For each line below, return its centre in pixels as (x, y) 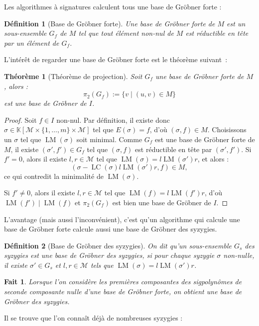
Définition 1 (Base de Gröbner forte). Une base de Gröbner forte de (110, 23)
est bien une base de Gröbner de (162, 202)
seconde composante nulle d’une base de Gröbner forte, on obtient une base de (123, 291)
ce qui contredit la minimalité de (54, 176)
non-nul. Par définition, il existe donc (113, 120)
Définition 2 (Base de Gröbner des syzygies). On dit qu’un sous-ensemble (118, 245)
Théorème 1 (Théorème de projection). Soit (73, 76)
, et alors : (213, 159)
